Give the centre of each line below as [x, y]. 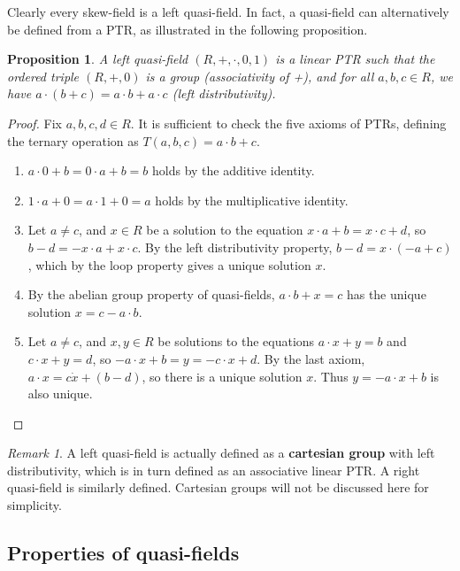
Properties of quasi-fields [123, 553]
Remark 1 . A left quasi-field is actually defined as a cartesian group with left [221, 453]
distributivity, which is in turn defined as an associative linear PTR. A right [214, 470]
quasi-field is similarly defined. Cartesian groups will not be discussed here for [218, 487]
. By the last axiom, [311, 358]
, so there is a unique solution [222, 376]
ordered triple [43, 76]
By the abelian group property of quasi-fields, [151, 294]
